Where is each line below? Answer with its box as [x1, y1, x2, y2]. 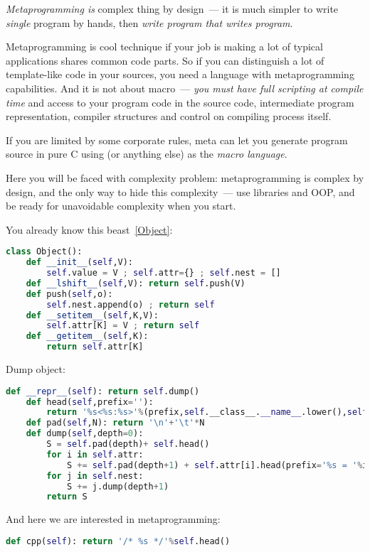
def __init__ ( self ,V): [26, 257, 134, 268]
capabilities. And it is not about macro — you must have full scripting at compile [6, 80, 364, 95]
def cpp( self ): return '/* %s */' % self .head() [6, 536, 231, 546]
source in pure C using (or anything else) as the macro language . [6, 146, 287, 161]
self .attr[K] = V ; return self [46, 320, 200, 331]
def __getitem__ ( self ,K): [26, 331, 149, 342]
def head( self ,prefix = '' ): [26, 396, 154, 407]
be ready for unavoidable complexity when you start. [6, 198, 236, 213]
